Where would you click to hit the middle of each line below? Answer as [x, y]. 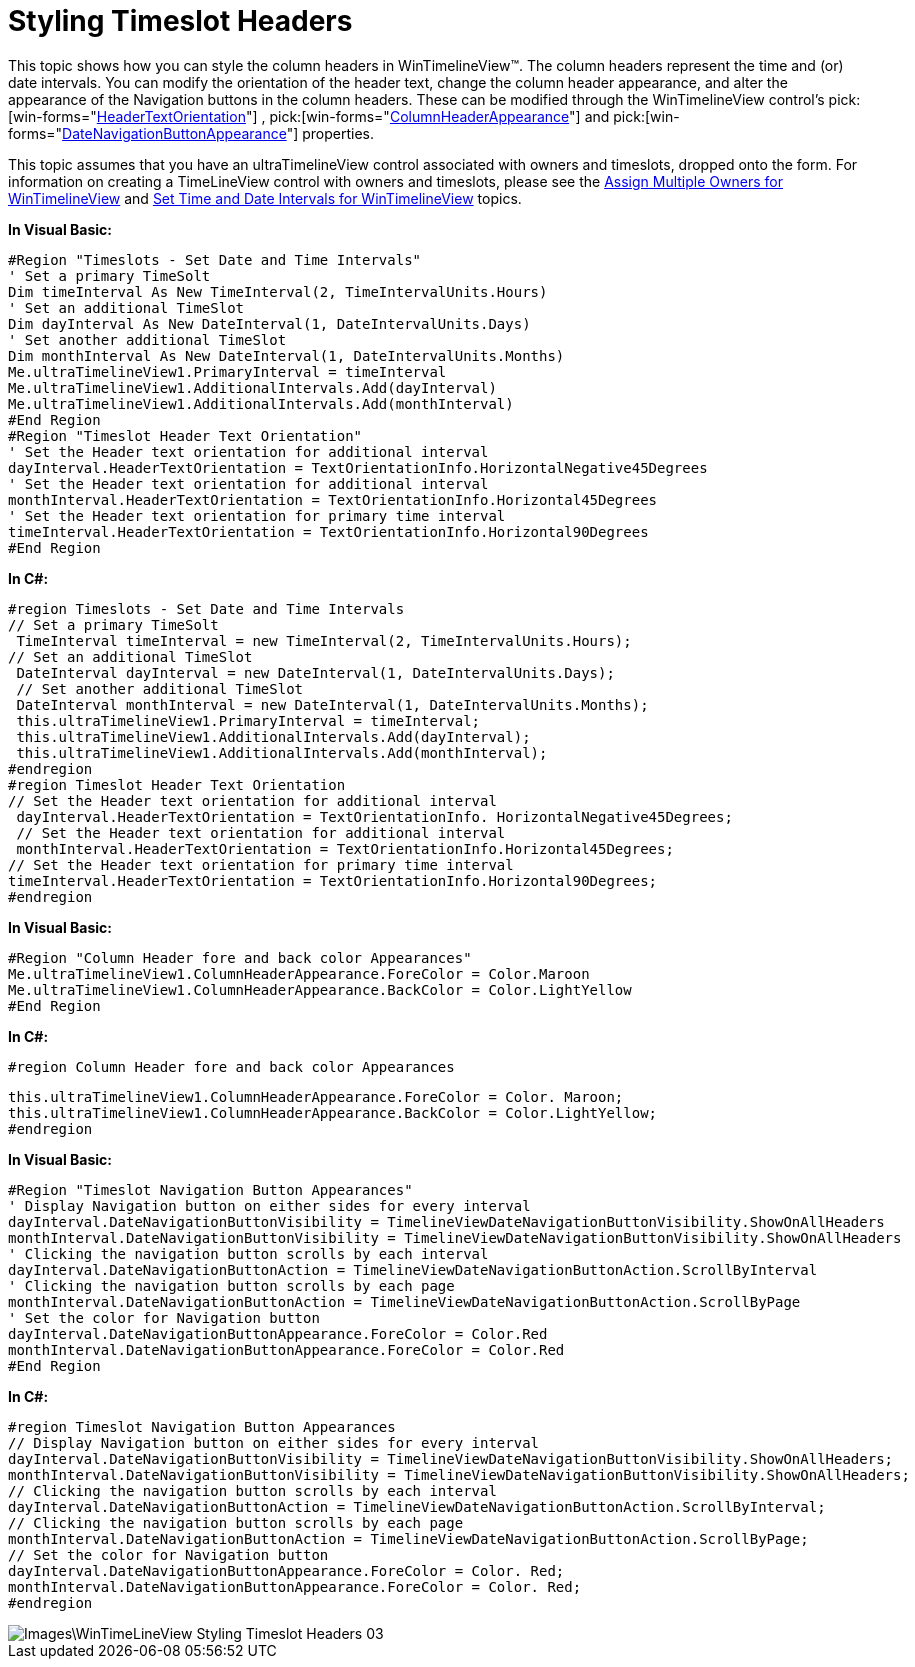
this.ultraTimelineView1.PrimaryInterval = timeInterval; [248, 720]
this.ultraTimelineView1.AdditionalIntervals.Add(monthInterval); [282, 752]
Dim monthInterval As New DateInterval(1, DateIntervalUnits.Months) [286, 355]
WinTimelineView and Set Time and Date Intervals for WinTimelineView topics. [265, 198]
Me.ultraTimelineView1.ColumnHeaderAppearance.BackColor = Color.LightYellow [320, 989]
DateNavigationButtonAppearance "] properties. [218, 133]
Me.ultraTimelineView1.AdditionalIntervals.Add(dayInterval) [252, 387]
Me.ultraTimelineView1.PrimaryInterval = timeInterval [227, 371]
